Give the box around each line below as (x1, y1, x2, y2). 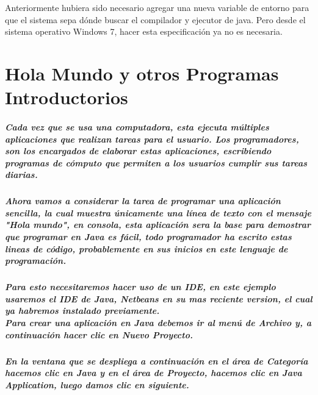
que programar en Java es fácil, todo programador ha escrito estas (5, 230, 292, 243)
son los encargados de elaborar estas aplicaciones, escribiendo (5, 144, 272, 157)
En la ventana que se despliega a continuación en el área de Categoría (5, 354, 308, 367)
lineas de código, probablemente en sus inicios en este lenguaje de (5, 242, 288, 255)
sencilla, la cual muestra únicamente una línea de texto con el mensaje (5, 206, 311, 219)
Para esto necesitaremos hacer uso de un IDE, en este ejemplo (5, 280, 276, 293)
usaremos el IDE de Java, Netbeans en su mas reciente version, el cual (5, 292, 313, 305)
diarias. (5, 168, 38, 181)
